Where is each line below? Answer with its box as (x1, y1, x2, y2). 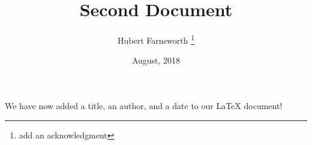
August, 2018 (131, 54, 181, 67)
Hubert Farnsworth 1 (118, 32, 194, 46)
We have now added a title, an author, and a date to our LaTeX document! (5, 99, 283, 111)
